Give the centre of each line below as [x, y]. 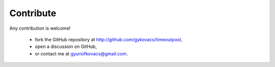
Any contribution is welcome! [40, 28]
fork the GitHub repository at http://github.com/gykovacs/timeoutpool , [109, 39]
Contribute [33, 13]
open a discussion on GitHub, [66, 47]
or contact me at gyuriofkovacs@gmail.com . [81, 53]
